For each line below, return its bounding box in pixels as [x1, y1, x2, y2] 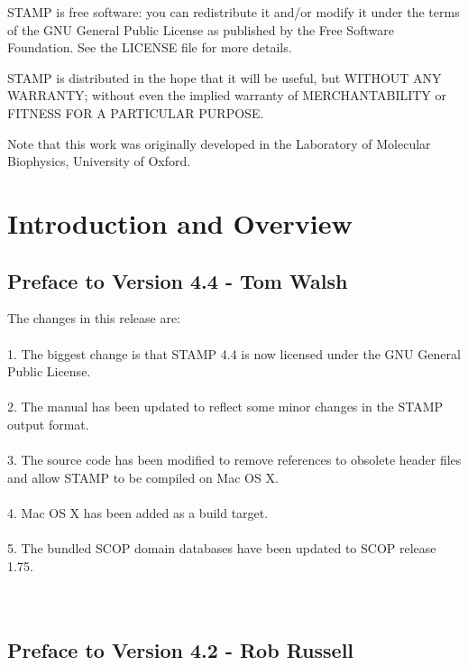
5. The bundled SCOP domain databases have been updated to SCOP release [7, 539, 436, 558]
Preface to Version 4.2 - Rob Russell [7, 635, 354, 663]
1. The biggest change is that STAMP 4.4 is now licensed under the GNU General [7, 344, 461, 363]
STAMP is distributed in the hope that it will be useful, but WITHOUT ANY [7, 68, 442, 87]
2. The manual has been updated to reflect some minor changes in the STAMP [7, 397, 444, 416]
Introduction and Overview [7, 204, 353, 241]
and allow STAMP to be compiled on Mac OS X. [7, 467, 279, 486]
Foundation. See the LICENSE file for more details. [7, 38, 292, 57]
